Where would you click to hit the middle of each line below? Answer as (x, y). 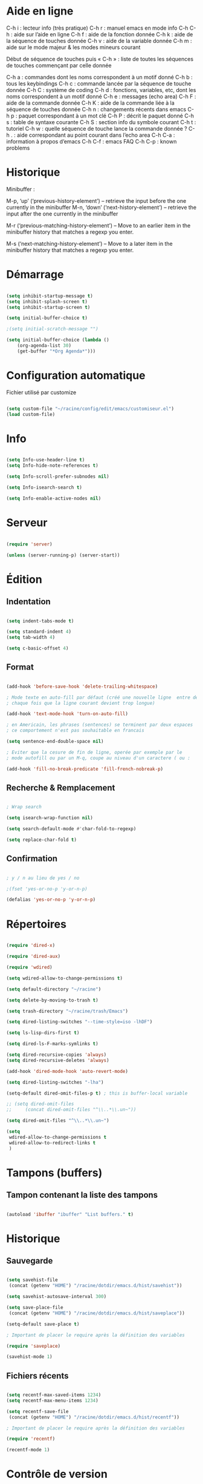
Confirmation (32, 859)
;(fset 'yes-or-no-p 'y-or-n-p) (47, 889)
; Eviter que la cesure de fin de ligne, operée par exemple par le (94, 752)
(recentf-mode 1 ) (28, 1450)
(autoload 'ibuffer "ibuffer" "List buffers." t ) (70, 1214)
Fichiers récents (37, 1376)
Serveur (27, 523)
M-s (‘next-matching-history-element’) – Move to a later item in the (90, 243)
